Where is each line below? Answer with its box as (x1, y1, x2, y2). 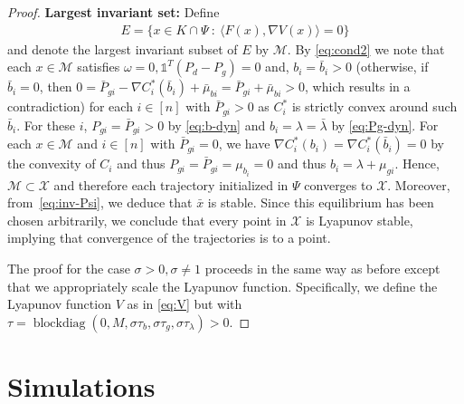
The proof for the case (7, 258, 130, 277)
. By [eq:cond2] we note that (287, 39, 445, 58)
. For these (16, 115, 76, 134)
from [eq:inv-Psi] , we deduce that (7, 193, 193, 212)
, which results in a (305, 77, 411, 96)
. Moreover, (387, 175, 450, 194)
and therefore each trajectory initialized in (53, 175, 289, 194)
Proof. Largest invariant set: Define (7, 3, 220, 21)
